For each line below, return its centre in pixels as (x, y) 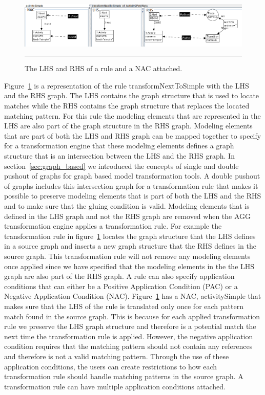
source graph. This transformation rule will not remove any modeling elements (127, 256)
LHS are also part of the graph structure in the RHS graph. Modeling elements (128, 126)
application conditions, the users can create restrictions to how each (111, 366)
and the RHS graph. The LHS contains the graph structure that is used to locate (132, 95)
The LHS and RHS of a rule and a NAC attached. (104, 68)
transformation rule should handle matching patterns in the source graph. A (124, 376)
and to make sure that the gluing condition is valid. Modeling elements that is (127, 206)
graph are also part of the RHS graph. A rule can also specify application (119, 276)
